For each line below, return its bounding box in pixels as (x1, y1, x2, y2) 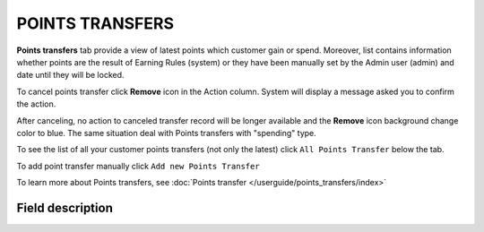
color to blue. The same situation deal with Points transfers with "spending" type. (16, 127, 317, 138)
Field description (16, 200, 114, 215)
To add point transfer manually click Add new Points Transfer (16, 160, 260, 171)
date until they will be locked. (16, 70, 125, 81)
